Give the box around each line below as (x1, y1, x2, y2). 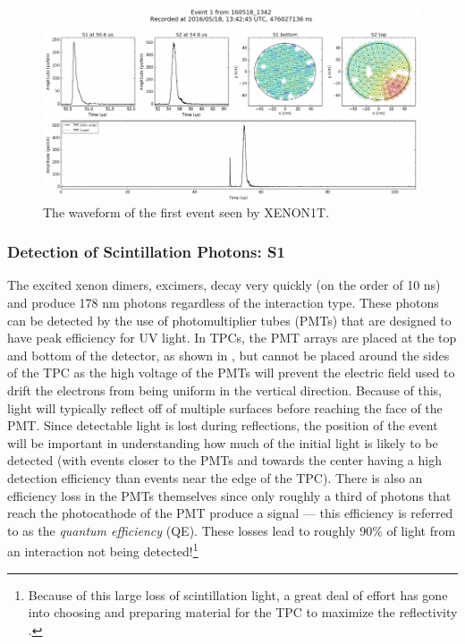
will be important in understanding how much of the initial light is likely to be (7, 433, 438, 452)
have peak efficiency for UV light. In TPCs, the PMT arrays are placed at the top (7, 328, 457, 347)
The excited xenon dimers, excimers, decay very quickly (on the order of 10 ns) (7, 275, 441, 294)
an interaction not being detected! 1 (7, 539, 199, 560)
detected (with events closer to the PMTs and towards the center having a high (7, 451, 442, 470)
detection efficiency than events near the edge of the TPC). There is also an (7, 468, 423, 487)
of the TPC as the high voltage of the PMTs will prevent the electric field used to (7, 363, 455, 382)
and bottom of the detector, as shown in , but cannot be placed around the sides (7, 345, 450, 364)
